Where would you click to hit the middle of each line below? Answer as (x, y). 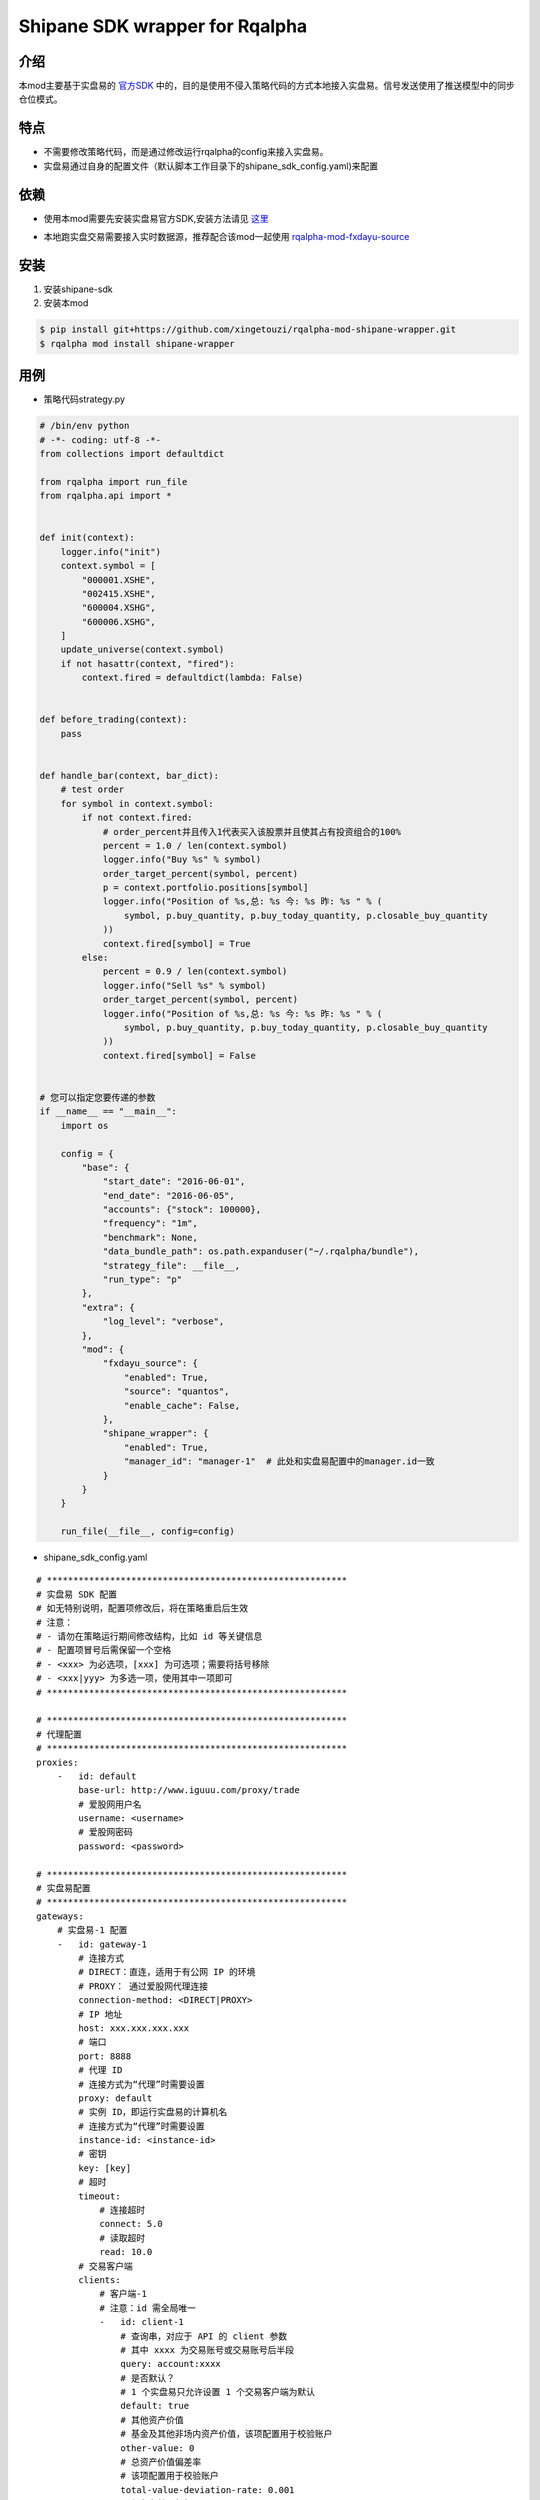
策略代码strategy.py (84, 399)
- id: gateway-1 (102, 1944)
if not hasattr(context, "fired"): (147, 663)
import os (84, 1125)
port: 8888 (105, 2056)
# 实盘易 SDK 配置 (77, 1594)
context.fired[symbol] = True (176, 943)
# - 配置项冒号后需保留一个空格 (104, 1650)
